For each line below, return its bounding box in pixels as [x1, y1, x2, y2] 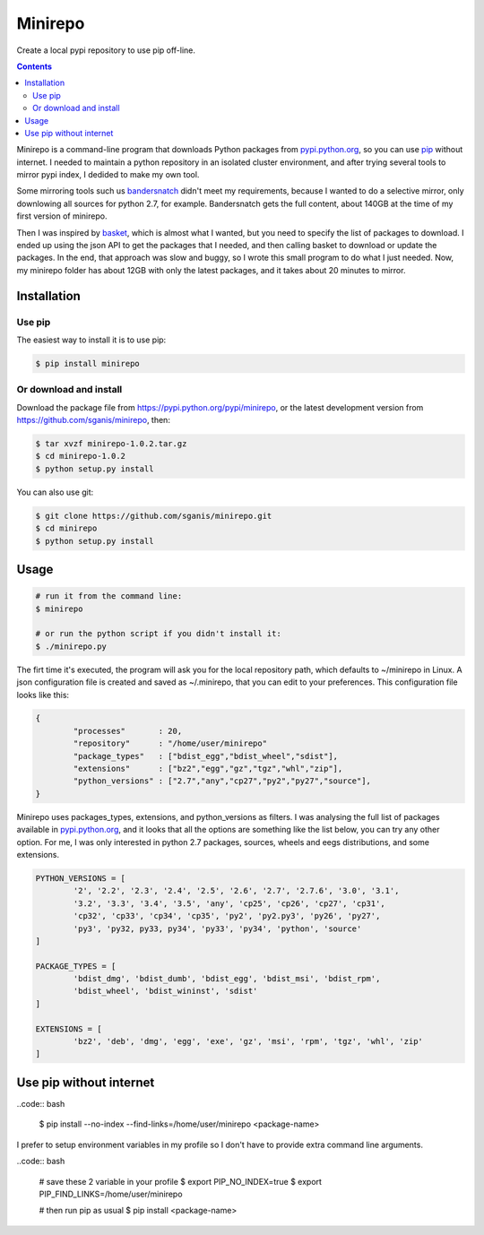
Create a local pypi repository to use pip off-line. [16, 45, 196, 56]
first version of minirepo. [16, 211, 108, 221]
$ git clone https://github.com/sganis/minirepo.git [35, 511, 272, 521]
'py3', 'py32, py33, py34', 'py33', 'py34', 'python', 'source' [73, 923, 362, 934]
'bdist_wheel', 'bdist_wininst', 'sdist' [73, 986, 258, 997]
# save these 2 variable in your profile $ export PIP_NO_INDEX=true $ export [39, 1176, 323, 1187]
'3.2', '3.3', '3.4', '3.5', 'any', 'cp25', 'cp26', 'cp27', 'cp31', [73, 898, 385, 909]
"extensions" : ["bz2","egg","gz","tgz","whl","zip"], [73, 764, 343, 774]
